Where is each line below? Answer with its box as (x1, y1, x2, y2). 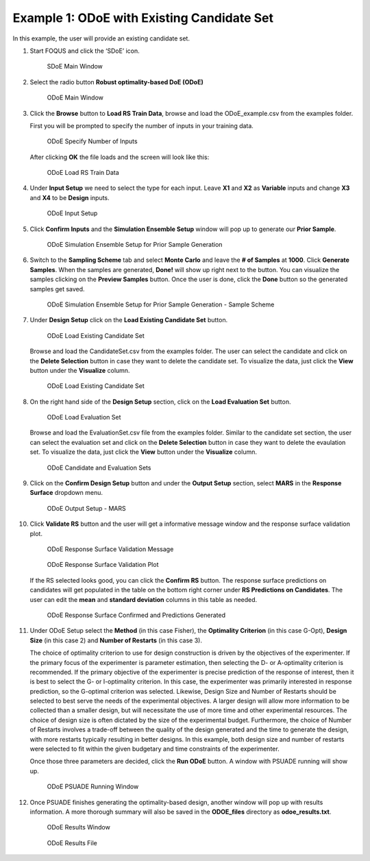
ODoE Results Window (47, 823, 111, 832)
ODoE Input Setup (47, 209, 98, 217)
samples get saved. (29, 284, 85, 293)
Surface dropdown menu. (29, 489, 103, 497)
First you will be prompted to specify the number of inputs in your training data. (29, 121, 254, 130)
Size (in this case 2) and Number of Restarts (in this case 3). (29, 636, 202, 644)
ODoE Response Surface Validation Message (47, 545, 174, 553)
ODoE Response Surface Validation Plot (47, 561, 159, 569)
